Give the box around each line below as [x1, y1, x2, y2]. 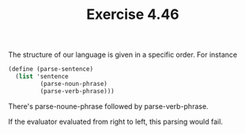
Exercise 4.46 [86, 6, 179, 24]
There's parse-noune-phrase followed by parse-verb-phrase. [8, 101, 209, 111]
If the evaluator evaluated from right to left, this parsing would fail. [8, 117, 224, 126]
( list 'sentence [15, 73, 69, 80]
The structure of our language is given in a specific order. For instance [8, 50, 238, 60]
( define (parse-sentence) [8, 65, 93, 73]
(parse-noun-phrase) [40, 80, 108, 87]
